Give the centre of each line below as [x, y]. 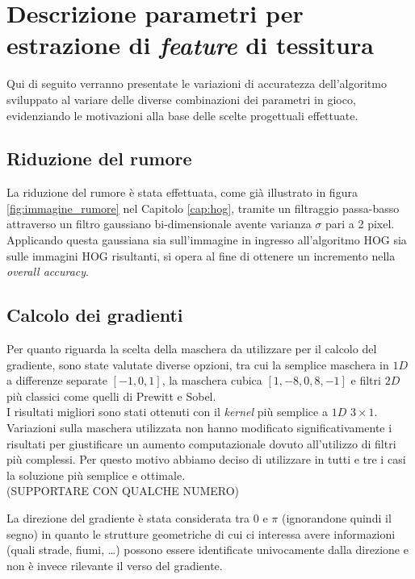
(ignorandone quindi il [336, 518]
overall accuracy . [48, 271]
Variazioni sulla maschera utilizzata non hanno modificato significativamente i [199, 428]
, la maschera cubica [212, 380]
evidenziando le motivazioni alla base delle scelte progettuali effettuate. [182, 115]
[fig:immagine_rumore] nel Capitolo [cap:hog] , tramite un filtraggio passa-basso [203, 208]
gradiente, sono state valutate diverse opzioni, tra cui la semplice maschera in [198, 364]
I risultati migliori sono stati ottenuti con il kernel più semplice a [167, 412]
